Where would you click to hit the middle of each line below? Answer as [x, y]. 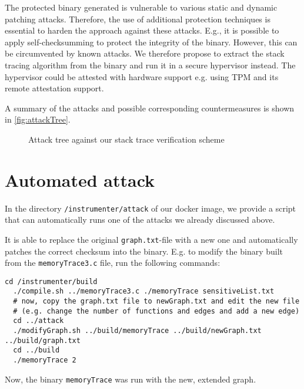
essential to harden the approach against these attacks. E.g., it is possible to [142, 30]
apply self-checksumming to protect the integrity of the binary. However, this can [151, 42]
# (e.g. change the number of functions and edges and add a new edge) [156, 311]
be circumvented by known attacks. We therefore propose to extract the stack [145, 53]
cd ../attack [39, 321]
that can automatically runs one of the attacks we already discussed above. [140, 220]
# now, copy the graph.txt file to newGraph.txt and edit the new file [156, 301]
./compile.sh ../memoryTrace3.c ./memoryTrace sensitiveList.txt [144, 291]
